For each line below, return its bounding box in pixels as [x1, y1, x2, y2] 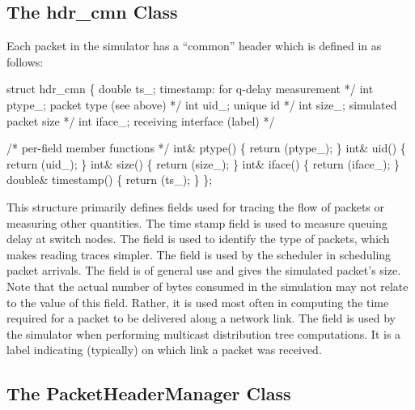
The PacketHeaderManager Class [6, 381, 291, 406]
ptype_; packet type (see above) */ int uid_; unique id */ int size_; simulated [6, 96, 397, 113]
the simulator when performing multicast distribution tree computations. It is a [6, 325, 401, 342]
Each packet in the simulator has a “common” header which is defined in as [6, 37, 382, 54]
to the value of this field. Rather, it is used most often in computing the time [6, 293, 389, 310]
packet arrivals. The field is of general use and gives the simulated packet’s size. [6, 262, 401, 279]
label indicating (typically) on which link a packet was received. [6, 341, 322, 358]
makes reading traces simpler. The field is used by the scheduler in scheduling [6, 246, 392, 263]
